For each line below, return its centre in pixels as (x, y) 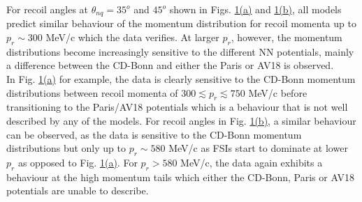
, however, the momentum (287, 37)
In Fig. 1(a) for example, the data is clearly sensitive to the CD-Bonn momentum (181, 79)
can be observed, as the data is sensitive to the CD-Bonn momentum (154, 134)
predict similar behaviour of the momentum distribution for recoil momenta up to (181, 23)
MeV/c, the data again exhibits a (252, 162)
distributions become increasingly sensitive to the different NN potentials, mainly (180, 51)
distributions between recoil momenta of (92, 92)
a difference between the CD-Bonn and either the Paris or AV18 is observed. (170, 65)
